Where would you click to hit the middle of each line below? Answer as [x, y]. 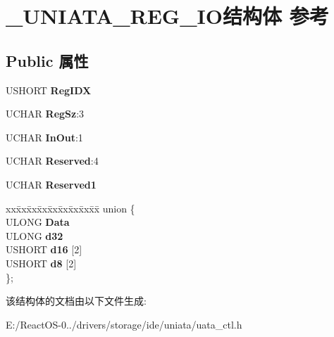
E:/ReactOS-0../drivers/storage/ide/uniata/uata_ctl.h [124, 324]
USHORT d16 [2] [44, 249]
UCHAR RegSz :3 [45, 114]
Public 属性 [47, 60]
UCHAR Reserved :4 [52, 161]
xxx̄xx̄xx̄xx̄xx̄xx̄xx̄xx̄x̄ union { [70, 208]
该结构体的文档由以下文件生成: [76, 301]
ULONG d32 [35, 235]
